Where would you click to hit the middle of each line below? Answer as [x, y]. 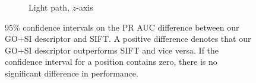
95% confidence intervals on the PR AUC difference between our [122, 27]
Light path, [49, 7]
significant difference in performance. [72, 73]
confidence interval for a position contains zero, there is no [111, 62]
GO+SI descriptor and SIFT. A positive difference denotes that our [128, 39]
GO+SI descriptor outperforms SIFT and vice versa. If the [112, 50]
